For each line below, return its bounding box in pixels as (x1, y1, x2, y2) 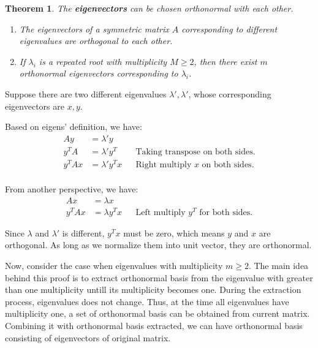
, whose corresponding (188, 87, 271, 100)
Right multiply (135, 160, 192, 169)
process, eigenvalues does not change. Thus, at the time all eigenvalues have (5, 295, 289, 308)
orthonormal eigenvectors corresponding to (19, 67, 178, 80)
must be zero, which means (123, 226, 225, 239)
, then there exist (194, 55, 257, 67)
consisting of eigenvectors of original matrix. (5, 331, 171, 344)
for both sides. (199, 208, 253, 217)
